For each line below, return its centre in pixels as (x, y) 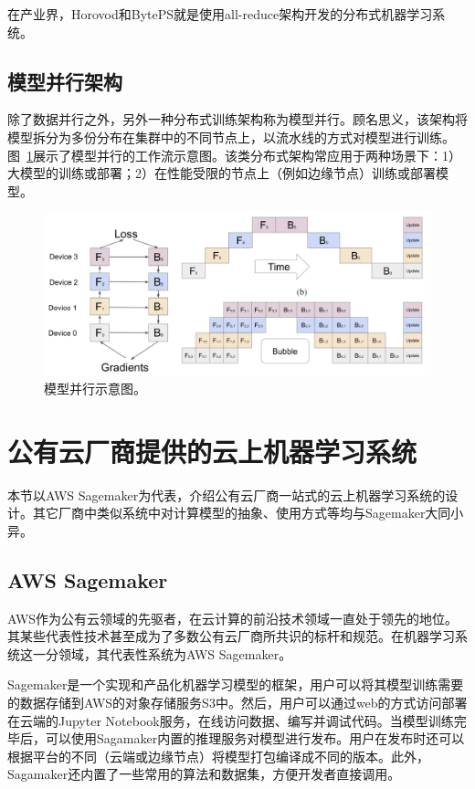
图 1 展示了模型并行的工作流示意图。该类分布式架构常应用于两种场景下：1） (234, 155)
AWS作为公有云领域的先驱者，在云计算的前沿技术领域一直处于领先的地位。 (233, 618)
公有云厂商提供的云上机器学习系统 (212, 451)
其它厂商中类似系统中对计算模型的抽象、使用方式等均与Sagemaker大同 (242, 513)
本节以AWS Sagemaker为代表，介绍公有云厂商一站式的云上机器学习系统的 (227, 494)
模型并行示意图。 (95, 388)
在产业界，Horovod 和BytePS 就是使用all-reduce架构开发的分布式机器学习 (220, 14)
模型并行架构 (65, 81)
